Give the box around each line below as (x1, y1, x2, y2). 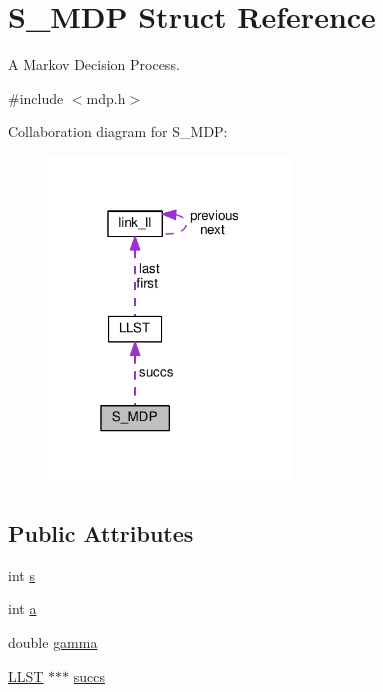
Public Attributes (8, 517, 194, 548)
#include (8, 87, 64, 108)
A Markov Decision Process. (8, 54, 180, 75)
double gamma (8, 631, 98, 652)
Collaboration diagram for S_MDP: (8, 121, 228, 142)
